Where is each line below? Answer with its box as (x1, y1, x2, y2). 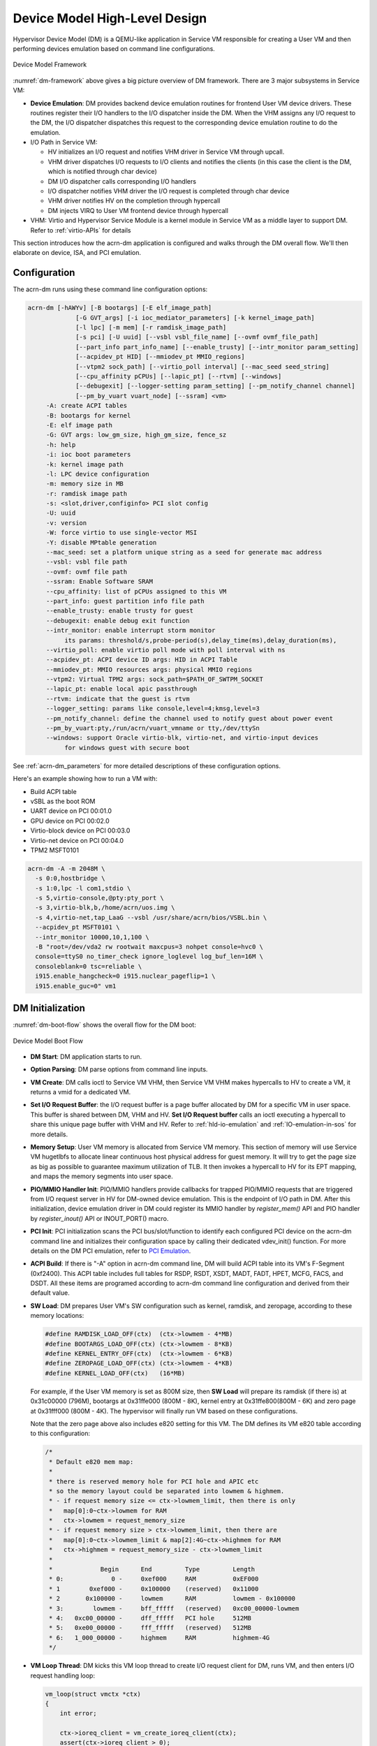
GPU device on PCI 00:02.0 (30, 816, 110, 825)
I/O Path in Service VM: (30, 138, 98, 147)
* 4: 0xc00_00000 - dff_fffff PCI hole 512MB (49, 1614, 251, 1622)
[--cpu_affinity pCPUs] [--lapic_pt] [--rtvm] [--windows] (75, 372, 282, 380)
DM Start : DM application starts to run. (30, 1052, 142, 1061)
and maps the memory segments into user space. (30, 1172, 174, 1180)
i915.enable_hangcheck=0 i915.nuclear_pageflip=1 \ (35, 972, 216, 981)
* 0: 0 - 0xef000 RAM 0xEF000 (49, 1575, 259, 1583)
